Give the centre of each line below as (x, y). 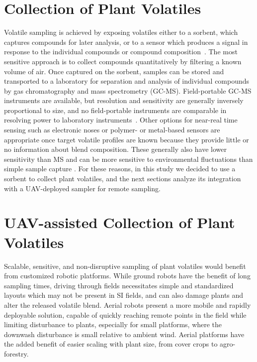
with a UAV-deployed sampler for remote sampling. (82, 188)
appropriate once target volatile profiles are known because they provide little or (127, 139)
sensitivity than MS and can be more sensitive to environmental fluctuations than (128, 159)
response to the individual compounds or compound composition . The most (121, 52)
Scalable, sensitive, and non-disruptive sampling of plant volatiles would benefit (125, 266)
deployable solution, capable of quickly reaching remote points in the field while (125, 314)
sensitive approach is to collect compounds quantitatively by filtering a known (123, 61)
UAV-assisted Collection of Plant (120, 222)
